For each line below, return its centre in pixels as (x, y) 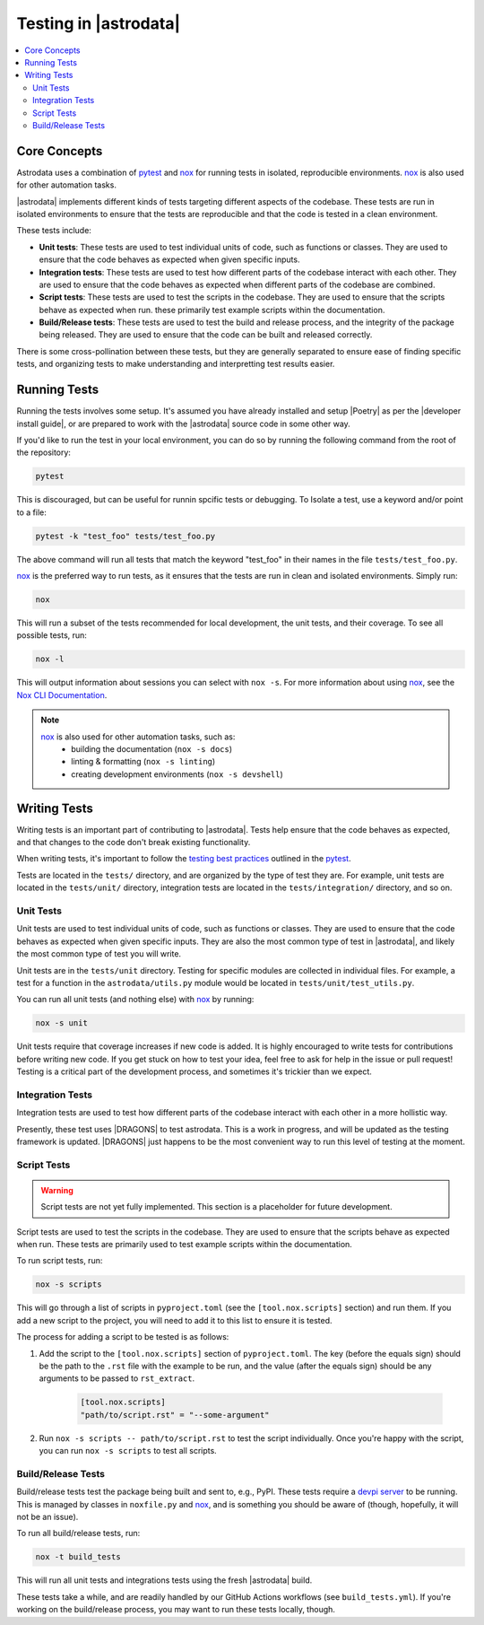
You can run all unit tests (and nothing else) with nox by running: (135, 1000)
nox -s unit (62, 1023)
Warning (57, 1190)
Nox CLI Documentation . (62, 695)
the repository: (44, 452)
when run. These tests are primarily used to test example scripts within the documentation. (185, 1245)
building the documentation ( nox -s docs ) (152, 748)
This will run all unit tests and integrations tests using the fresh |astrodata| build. (164, 1580)
